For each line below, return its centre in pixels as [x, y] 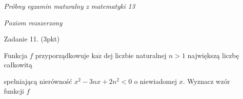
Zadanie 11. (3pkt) [32, 39]
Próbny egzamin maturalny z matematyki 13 [70, 6]
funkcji [14, 90]
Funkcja [16, 55]
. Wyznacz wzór [207, 81]
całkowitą [18, 65]
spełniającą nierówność [38, 81]
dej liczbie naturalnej [135, 55]
